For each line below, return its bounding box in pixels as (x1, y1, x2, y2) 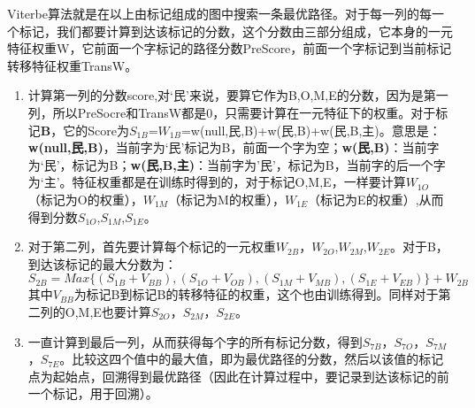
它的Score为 (63, 120, 129, 139)
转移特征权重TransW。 (7, 56, 138, 74)
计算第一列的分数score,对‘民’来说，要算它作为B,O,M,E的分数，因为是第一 (27, 86, 448, 104)
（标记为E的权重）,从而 (308, 189, 444, 208)
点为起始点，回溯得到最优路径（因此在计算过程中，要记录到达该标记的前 (27, 366, 449, 385)
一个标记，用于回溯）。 (27, 384, 158, 403)
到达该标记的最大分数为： (27, 254, 177, 273)
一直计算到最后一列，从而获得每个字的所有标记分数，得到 (27, 332, 363, 350)
